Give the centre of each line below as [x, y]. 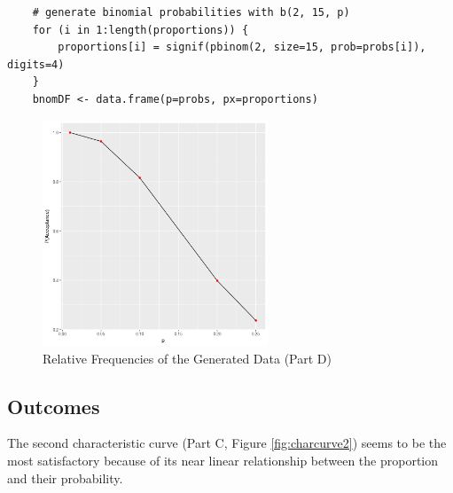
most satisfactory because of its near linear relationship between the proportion [223, 460]
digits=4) [36, 64]
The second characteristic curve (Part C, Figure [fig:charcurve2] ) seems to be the [227, 443]
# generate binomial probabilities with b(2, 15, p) [191, 12]
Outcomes [54, 406]
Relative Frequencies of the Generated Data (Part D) [187, 358]
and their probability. [65, 477]
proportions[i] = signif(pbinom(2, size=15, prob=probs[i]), [242, 47]
